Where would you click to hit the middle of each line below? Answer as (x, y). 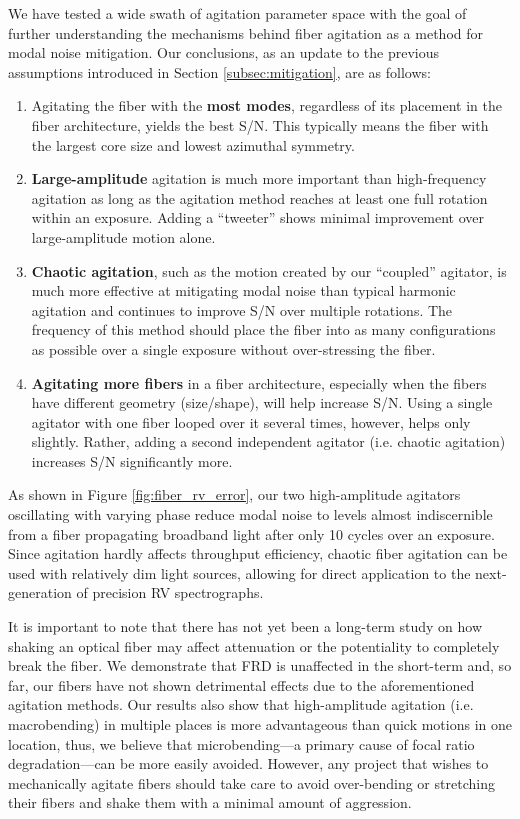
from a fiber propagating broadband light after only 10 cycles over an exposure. (251, 533)
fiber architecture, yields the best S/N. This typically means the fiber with (260, 124)
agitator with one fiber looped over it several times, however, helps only (251, 421)
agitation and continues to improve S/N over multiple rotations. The (242, 309)
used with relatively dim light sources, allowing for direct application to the (239, 572)
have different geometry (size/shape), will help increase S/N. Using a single (262, 402)
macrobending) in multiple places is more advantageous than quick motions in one (260, 724)
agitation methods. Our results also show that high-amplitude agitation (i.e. (241, 704)
